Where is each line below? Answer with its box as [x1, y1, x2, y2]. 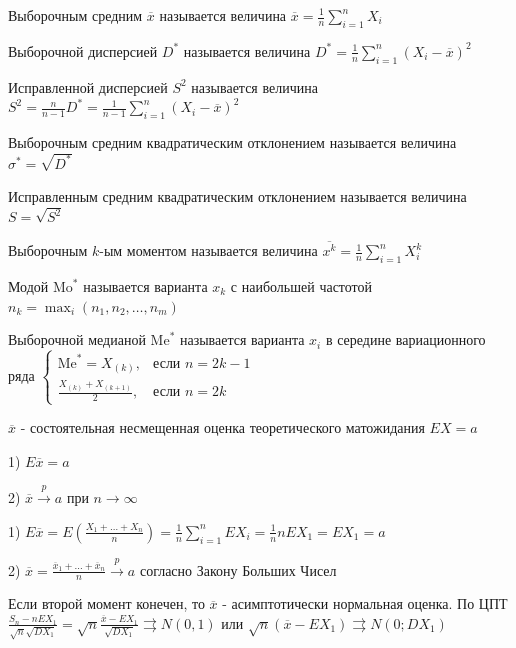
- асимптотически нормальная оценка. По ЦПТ [222, 593, 508, 614]
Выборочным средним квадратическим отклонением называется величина [8, 131, 457, 152]
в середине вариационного [325, 329, 486, 350]
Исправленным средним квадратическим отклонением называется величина [8, 186, 467, 207]
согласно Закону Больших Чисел [139, 559, 337, 580]
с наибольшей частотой [230, 276, 373, 297]
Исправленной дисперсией [8, 76, 168, 97]
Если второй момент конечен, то [8, 593, 205, 614]
